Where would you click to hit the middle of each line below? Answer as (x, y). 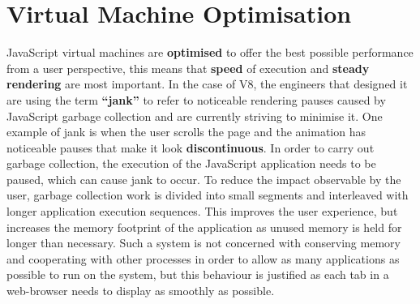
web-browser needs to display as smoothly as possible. (141, 291)
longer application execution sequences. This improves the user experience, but (202, 211)
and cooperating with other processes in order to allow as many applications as (203, 258)
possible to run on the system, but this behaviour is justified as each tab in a (198, 274)
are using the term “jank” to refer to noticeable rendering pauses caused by (196, 99)
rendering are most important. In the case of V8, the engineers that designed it (207, 84)
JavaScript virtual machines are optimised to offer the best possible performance (210, 52)
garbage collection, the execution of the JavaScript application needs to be (191, 163)
